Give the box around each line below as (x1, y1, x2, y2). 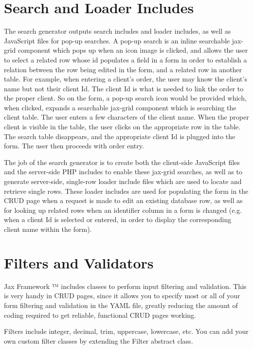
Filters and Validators (4, 252, 154, 272)
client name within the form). (4, 224, 92, 234)
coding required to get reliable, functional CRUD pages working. (4, 309, 196, 320)
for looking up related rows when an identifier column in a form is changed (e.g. (4, 205, 242, 215)
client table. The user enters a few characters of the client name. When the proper (4, 112, 249, 122)
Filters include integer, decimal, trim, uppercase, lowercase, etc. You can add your (4, 326, 249, 336)
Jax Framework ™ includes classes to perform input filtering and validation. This (4, 281, 247, 291)
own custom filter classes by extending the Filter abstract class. (4, 335, 193, 346)
